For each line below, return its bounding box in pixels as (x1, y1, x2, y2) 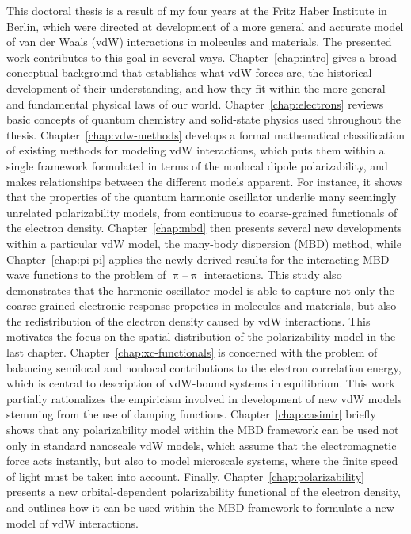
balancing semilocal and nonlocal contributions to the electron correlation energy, (6, 359, 401, 376)
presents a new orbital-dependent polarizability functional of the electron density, (6, 483, 401, 500)
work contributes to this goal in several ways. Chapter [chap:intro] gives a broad (6, 48, 397, 65)
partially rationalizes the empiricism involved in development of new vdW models (6, 390, 402, 406)
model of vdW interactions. (6, 514, 139, 531)
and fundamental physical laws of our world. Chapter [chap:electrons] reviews (6, 95, 384, 112)
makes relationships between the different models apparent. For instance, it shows (6, 173, 403, 189)
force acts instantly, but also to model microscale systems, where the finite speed (6, 452, 398, 469)
